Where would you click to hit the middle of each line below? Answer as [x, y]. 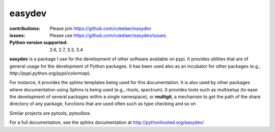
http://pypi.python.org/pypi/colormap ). [50, 73]
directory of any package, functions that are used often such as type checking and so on [103, 104]
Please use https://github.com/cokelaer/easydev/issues [108, 35]
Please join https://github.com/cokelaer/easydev [100, 28]
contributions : [25, 28]
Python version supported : [39, 43]
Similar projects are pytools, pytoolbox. [50, 113]
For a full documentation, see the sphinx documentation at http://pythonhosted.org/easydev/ [106, 122]
